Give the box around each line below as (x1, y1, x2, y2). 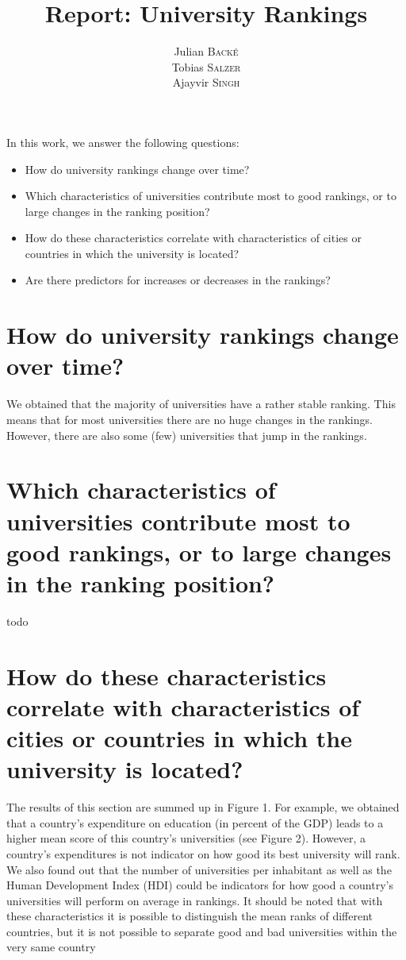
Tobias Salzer (171, 58, 241, 75)
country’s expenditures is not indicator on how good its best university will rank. (6, 845, 400, 862)
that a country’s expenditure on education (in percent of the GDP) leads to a (6, 814, 384, 831)
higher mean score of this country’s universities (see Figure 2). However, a (6, 830, 366, 846)
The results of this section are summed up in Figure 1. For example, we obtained (6, 799, 400, 815)
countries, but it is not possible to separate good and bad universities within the (6, 923, 397, 939)
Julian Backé (174, 43, 239, 60)
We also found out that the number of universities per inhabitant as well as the (6, 861, 392, 877)
